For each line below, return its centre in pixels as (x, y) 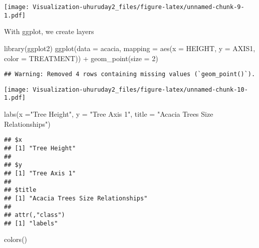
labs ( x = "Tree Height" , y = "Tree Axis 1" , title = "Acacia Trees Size (109, 114)
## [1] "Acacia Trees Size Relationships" (76, 198)
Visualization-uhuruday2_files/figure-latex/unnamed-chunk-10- (140, 89)
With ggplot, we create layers (49, 31)
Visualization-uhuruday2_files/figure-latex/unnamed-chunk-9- (139, 7)
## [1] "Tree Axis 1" (40, 173)
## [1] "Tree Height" (40, 148)
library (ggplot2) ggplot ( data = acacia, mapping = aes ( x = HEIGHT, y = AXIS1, (130, 48)
